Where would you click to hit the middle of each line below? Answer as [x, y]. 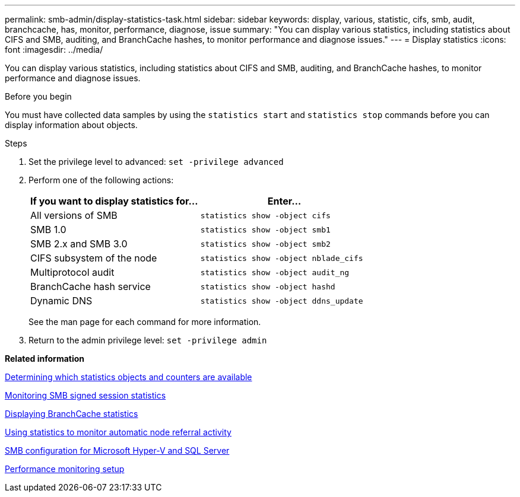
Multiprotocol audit [72, 272]
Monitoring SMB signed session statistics [85, 395]
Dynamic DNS [61, 301]
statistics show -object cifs [265, 215]
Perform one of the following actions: [101, 180]
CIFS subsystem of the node [94, 258]
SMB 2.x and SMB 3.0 [79, 244]
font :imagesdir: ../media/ [54, 50]
